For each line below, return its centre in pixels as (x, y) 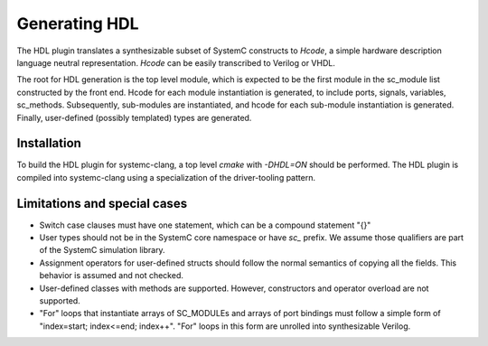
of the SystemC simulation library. (103, 250)
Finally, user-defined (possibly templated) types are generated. (134, 117)
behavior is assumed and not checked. (112, 276)
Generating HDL (78, 23)
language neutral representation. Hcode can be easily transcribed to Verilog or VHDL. (176, 62)
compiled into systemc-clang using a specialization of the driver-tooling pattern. (166, 177)
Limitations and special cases (102, 203)
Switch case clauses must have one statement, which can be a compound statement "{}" (205, 225)
